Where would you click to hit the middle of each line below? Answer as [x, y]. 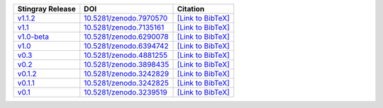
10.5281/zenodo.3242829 [127, 74]
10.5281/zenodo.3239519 [126, 92]
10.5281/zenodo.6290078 [127, 37]
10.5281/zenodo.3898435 [127, 65]
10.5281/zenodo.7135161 [124, 27]
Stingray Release [46, 9]
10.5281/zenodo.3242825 [127, 83]
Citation [191, 9]
